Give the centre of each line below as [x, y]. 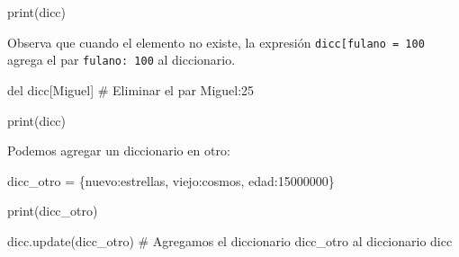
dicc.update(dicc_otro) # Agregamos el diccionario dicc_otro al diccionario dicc [230, 240]
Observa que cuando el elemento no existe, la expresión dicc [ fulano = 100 [216, 42]
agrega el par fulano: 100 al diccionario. [121, 60]
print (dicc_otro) [53, 211]
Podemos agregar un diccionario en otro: [119, 151]
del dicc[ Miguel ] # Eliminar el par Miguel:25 [131, 89]
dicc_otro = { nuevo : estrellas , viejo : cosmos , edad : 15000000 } [171, 180]
